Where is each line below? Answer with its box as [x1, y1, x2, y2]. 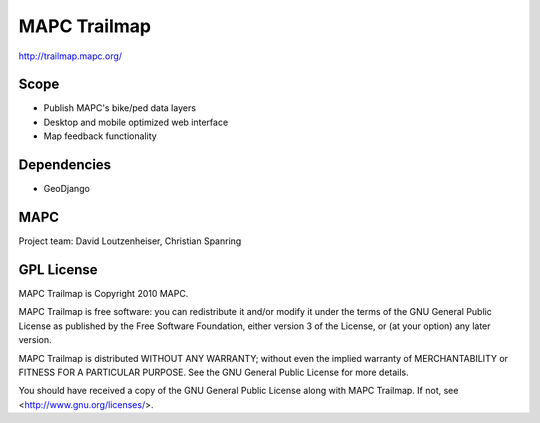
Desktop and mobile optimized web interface [43, 116, 229, 128]
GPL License [18, 261, 98, 278]
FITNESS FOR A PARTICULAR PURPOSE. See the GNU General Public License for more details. [18, 366, 409, 378]
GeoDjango [43, 183, 90, 195]
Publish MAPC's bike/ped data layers [43, 102, 197, 114]
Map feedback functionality [43, 130, 157, 142]
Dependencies [18, 156, 112, 174]
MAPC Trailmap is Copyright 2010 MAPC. [18, 287, 189, 299]
